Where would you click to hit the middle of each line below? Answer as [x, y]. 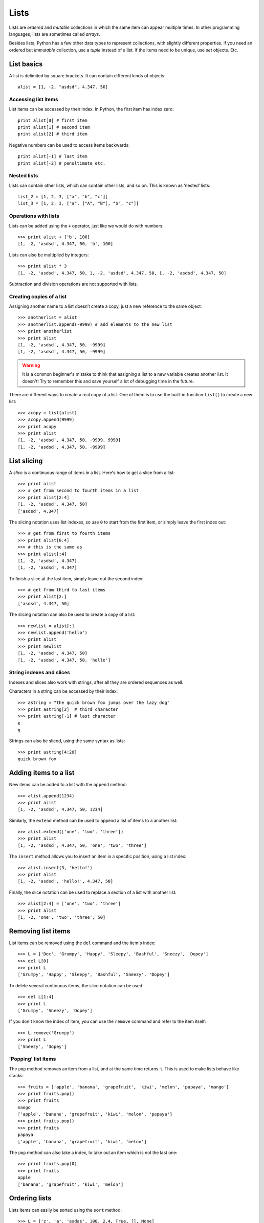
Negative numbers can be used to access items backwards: [69, 145]
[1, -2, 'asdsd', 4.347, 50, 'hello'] [64, 660]
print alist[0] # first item [53, 120]
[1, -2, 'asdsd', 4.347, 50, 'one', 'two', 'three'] [82, 845]
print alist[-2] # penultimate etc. [62, 163]
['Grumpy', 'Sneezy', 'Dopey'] [55, 1011]
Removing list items [40, 931]
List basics [26, 64]
